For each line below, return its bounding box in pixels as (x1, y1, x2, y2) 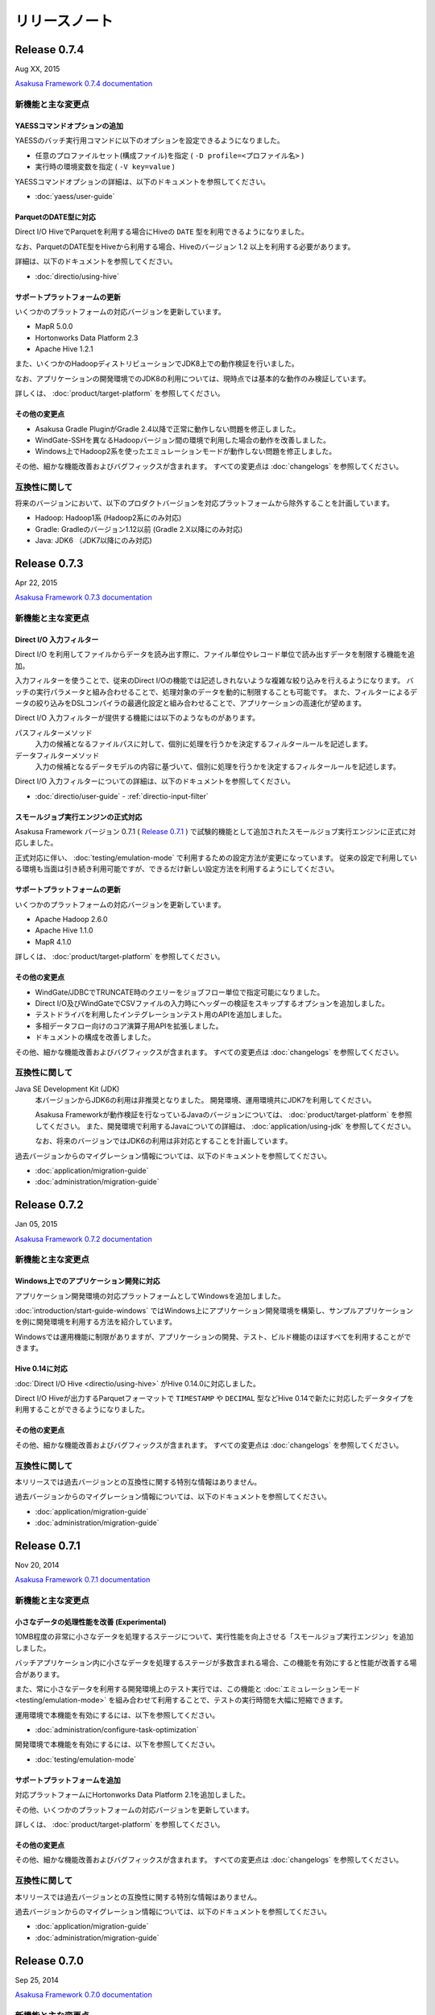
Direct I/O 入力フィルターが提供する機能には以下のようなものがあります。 (14, 713, 259, 723)
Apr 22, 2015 (14, 578, 58, 588)
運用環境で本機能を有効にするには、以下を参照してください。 (14, 1710, 220, 1720)
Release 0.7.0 (14, 1954, 85, 1967)
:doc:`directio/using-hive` (35, 271, 120, 281)
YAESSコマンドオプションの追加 (14, 121, 124, 131)
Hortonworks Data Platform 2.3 (35, 333, 139, 343)
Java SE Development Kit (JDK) (14, 1084, 120, 1094)
